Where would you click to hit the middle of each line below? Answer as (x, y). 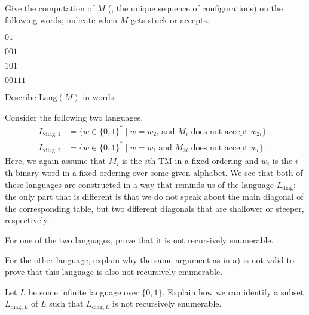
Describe (21, 97)
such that (66, 303)
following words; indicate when (61, 19)
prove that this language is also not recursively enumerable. (114, 271)
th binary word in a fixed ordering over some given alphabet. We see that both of (154, 172)
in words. (100, 97)
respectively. (27, 220)
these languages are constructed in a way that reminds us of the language (140, 184)
